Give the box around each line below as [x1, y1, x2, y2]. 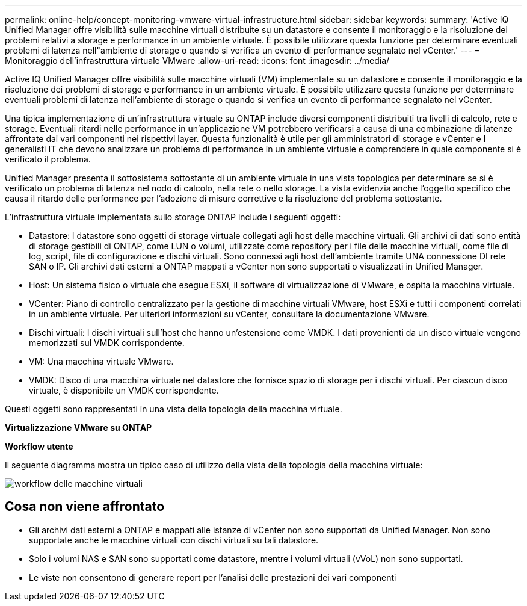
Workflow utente [5, 441, 73, 451]
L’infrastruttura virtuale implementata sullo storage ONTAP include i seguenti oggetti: [5, 212, 341, 222]
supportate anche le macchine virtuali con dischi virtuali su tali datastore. [29, 534, 319, 545]
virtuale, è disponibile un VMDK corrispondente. [29, 385, 219, 395]
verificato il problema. [5, 154, 91, 164]
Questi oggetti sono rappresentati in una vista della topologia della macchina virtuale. [5, 404, 342, 414]
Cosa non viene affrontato [5, 499, 165, 515]
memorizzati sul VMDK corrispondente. [29, 338, 185, 348]
